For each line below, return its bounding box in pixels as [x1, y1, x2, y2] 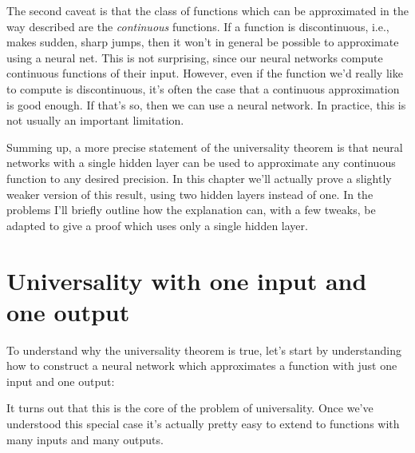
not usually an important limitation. [6, 112, 184, 129]
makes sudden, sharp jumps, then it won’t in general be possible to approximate [6, 34, 399, 50]
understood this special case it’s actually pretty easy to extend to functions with [6, 415, 400, 431]
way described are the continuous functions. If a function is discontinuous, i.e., [6, 18, 389, 34]
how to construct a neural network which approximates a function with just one [6, 357, 397, 374]
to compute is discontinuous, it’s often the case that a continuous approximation [6, 80, 400, 97]
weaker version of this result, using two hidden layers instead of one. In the [6, 185, 373, 202]
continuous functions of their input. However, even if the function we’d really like [6, 65, 403, 81]
